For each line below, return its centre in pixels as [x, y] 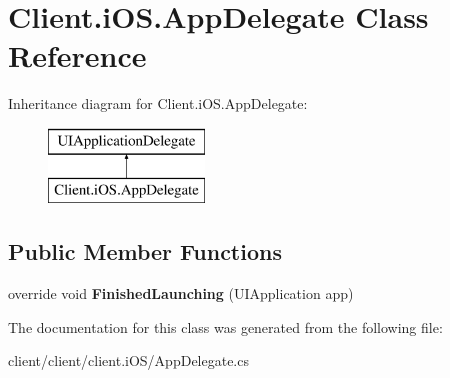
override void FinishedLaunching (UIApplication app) [181, 293]
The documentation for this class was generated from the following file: [225, 326]
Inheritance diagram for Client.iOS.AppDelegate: [158, 103]
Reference [77, 55]
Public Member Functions [145, 251]
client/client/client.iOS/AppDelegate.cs [128, 360]
